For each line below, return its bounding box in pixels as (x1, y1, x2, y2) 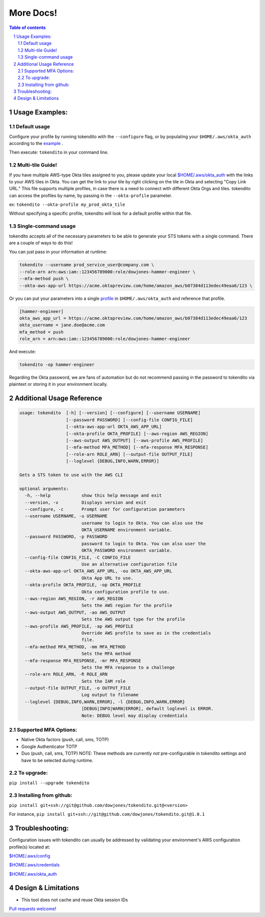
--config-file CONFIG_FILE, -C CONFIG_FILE (25, 554, 131, 560)
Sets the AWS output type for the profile (81, 617, 185, 622)
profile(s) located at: (9, 844, 51, 850)
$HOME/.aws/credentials (9, 862, 60, 868)
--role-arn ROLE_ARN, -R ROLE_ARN (25, 671, 108, 677)
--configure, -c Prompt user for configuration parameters (25, 506, 185, 512)
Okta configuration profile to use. (81, 589, 170, 595)
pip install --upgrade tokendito (9, 780, 90, 786)
